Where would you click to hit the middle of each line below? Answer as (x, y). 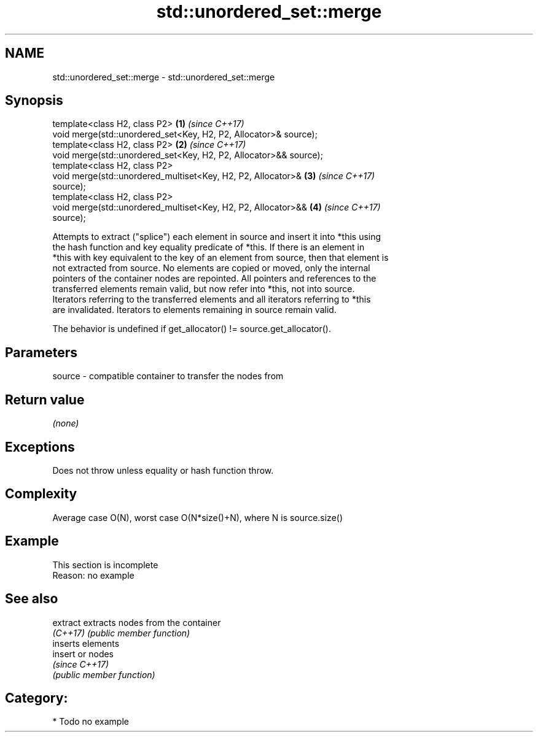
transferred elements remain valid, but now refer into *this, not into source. (204, 289)
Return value (45, 399)
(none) (66, 423)
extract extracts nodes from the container (137, 622)
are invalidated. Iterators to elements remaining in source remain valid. (194, 310)
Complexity (41, 494)
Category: (37, 698)
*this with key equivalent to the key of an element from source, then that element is (220, 258)
